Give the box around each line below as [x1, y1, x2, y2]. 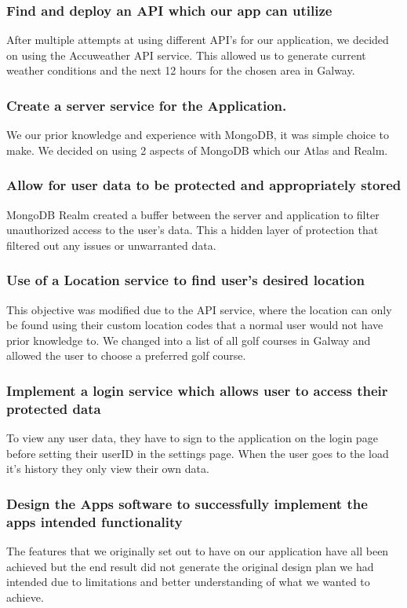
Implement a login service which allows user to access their [6, 380, 388, 400]
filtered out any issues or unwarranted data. [6, 236, 216, 253]
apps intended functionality [6, 511, 183, 531]
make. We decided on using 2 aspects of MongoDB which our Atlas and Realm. [6, 141, 388, 158]
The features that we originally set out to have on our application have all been [6, 543, 389, 559]
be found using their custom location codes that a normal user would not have [6, 317, 383, 333]
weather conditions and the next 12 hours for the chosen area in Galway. [6, 62, 355, 79]
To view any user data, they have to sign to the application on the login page [6, 430, 378, 446]
